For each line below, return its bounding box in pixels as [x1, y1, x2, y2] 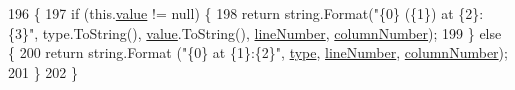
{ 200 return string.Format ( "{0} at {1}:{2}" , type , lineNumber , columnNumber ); [8, 42, 508, 63]
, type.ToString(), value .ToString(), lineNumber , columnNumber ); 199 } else [34, 22, 502, 43]
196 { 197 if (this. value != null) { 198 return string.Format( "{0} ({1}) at [8, 3, 454, 23]
